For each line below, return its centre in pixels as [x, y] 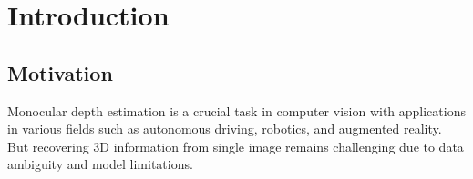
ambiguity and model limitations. [100, 164]
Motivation [60, 72]
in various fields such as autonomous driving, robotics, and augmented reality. [225, 129]
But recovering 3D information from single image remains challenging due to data [236, 146]
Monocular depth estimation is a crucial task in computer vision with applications [236, 110]
